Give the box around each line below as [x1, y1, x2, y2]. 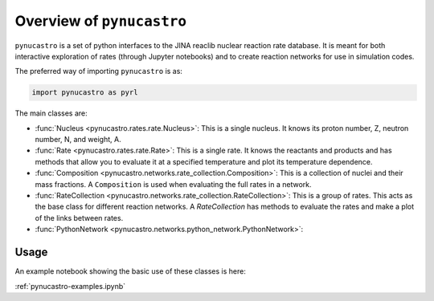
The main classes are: [14, 108, 88, 118]
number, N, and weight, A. [35, 135, 121, 144]
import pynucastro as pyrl [31, 88, 138, 97]
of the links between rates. [35, 213, 124, 222]
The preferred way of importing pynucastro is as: [14, 67, 182, 76]
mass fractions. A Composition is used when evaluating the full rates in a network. [35, 179, 313, 189]
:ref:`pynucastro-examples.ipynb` [14, 281, 126, 291]
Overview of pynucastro [14, 12, 187, 30]
